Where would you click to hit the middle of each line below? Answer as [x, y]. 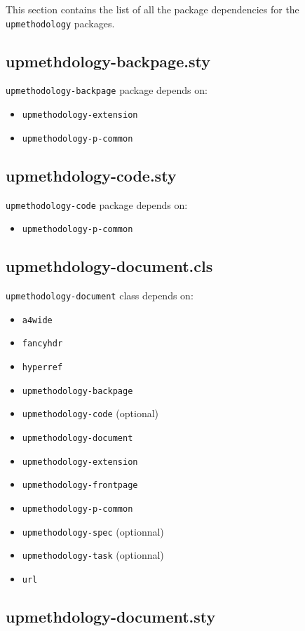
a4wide [37, 320]
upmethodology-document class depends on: [100, 296]
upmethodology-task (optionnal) [93, 555]
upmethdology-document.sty [111, 617]
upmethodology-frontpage [80, 486]
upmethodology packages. [60, 23]
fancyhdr [42, 344]
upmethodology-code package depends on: [97, 204]
